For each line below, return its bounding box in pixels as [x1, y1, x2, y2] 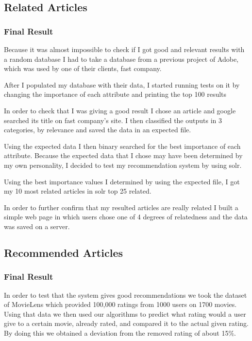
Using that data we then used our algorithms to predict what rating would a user [4, 308, 246, 319]
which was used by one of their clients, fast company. [4, 63, 162, 73]
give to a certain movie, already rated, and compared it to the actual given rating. [4, 318, 249, 328]
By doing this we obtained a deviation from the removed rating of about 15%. [4, 327, 236, 338]
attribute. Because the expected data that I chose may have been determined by [4, 150, 243, 161]
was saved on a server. [4, 221, 70, 231]
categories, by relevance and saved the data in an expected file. [4, 125, 191, 135]
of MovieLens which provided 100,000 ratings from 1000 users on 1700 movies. [4, 299, 237, 309]
